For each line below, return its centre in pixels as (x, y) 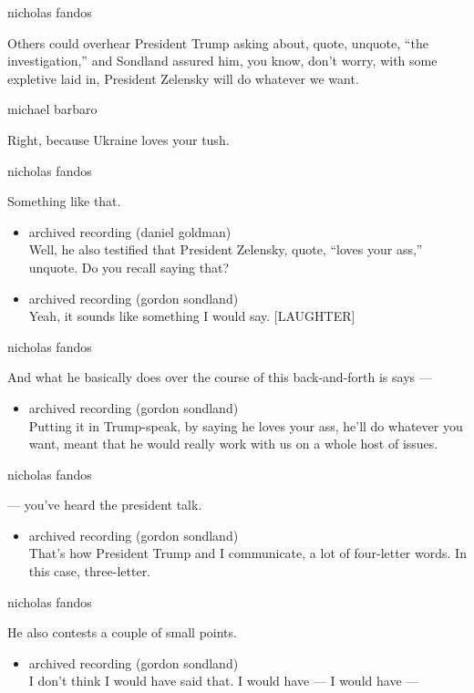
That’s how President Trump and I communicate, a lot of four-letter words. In (247, 553)
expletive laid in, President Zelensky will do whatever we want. (183, 78)
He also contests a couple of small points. (122, 632)
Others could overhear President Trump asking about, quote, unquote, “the (218, 42)
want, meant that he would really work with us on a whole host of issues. (233, 444)
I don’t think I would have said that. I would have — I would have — (224, 681)
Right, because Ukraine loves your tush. (118, 139)
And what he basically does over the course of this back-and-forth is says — (220, 377)
